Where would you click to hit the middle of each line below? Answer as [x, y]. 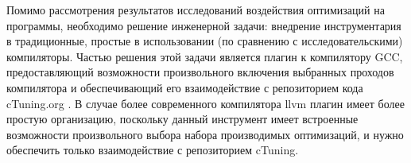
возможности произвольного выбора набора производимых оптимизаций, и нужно [205, 134]
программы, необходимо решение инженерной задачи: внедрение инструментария [204, 25]
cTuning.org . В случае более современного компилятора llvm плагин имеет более [205, 103]
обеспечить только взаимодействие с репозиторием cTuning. [153, 150]
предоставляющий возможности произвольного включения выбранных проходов [200, 72]
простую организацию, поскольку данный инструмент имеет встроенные [182, 119]
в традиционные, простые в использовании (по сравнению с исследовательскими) [205, 41]
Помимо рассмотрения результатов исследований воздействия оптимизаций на [196, 10]
